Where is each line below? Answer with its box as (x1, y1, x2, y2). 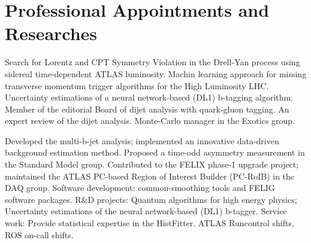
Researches (5, 21, 98, 45)
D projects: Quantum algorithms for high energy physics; (87, 193, 297, 205)
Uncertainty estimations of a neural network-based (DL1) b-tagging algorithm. (5, 91, 294, 104)
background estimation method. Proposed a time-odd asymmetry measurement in (5, 146, 305, 159)
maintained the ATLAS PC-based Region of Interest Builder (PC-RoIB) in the (5, 169, 295, 182)
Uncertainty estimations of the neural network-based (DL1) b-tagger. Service (5, 205, 287, 217)
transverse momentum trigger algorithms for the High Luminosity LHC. (5, 79, 269, 92)
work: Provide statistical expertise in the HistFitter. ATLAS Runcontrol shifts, (5, 217, 294, 229)
